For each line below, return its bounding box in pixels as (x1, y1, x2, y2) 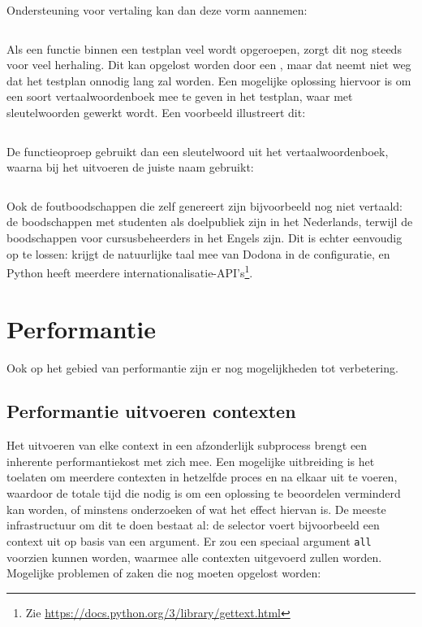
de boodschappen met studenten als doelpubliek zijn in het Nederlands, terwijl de (6, 213, 413, 230)
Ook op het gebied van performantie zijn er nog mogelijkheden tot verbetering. (6, 359, 398, 376)
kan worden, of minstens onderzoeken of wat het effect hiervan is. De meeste (6, 500, 386, 517)
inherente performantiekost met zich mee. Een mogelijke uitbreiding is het (6, 452, 375, 469)
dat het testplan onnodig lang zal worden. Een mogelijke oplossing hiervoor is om (6, 72, 411, 89)
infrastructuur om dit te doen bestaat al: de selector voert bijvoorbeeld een (6, 516, 380, 533)
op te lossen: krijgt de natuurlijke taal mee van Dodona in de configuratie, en (6, 245, 390, 262)
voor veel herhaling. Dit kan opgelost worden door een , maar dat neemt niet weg (6, 56, 411, 73)
